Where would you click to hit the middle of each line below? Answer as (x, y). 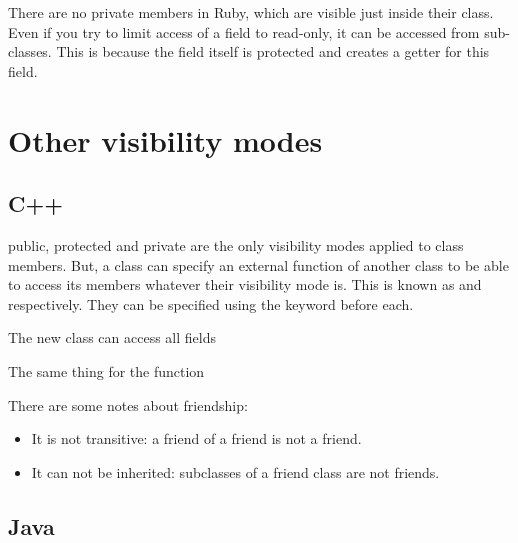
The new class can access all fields (112, 337)
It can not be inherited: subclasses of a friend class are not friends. (235, 471)
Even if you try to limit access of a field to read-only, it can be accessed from (244, 31)
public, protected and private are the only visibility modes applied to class (236, 244)
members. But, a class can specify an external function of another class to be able (258, 264)
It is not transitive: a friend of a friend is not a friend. (196, 438)
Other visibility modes (165, 139)
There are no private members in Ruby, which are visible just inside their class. (251, 12)
